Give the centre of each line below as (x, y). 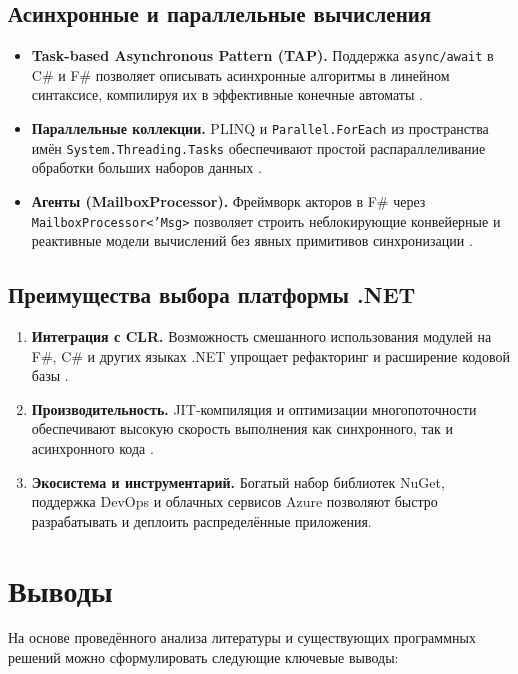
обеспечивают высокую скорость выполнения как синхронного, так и (242, 428)
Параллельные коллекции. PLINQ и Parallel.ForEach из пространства (260, 128)
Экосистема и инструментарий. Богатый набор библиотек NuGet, (238, 481)
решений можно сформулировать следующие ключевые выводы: (203, 657)
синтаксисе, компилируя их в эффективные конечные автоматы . (227, 94)
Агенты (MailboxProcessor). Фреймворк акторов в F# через (228, 200)
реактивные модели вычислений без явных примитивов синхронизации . (252, 240)
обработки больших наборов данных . (146, 167)
